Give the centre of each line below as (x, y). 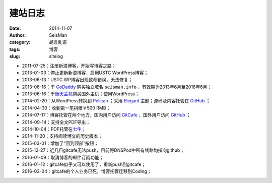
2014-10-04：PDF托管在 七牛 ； (54, 129)
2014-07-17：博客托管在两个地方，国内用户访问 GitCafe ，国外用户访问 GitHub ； (106, 115)
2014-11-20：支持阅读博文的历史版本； (62, 136)
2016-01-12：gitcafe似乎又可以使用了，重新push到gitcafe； (84, 164)
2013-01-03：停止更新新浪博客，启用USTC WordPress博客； (85, 73)
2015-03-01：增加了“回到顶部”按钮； (60, 143)
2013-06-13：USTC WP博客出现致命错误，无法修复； (77, 80)
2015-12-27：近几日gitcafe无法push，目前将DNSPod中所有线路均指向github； (103, 150)
